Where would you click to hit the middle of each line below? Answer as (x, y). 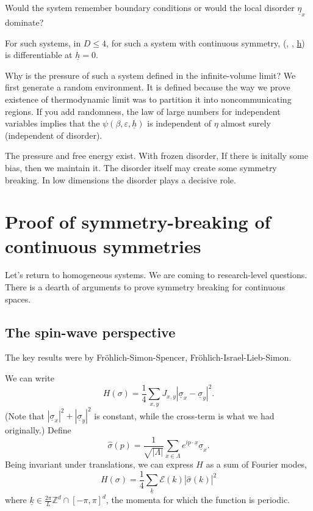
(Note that (25, 415)
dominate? (24, 22)
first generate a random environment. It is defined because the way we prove (148, 87)
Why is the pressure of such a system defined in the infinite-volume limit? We (150, 75)
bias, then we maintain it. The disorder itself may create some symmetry (141, 167)
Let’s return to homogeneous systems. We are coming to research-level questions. (156, 275)
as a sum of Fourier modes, (257, 464)
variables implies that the (52, 123)
